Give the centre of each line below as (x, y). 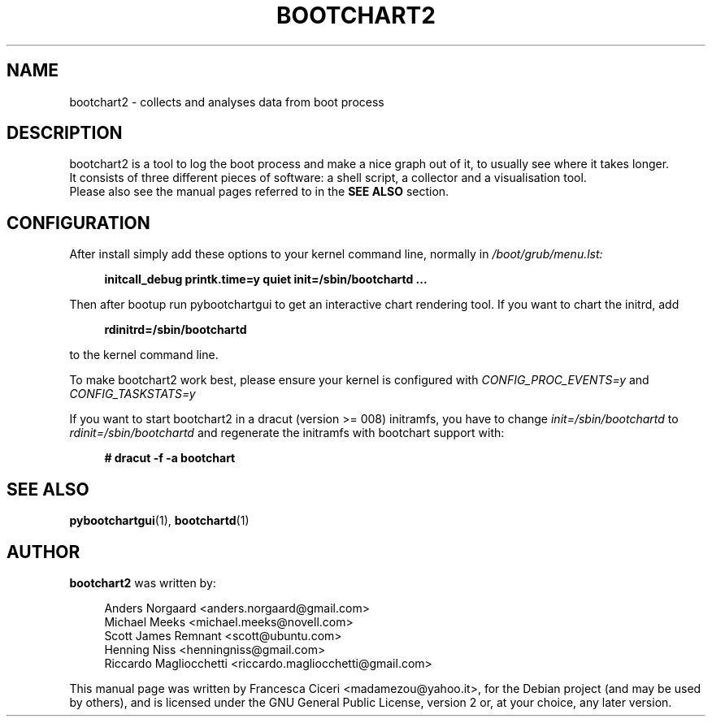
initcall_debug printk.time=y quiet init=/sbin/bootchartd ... (266, 279)
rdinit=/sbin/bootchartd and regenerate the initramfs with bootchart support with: (287, 433)
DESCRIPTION (65, 133)
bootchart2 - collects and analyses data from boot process (227, 102)
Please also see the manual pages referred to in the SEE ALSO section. (259, 192)
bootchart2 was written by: (143, 582)
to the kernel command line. (144, 355)
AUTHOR (43, 552)
